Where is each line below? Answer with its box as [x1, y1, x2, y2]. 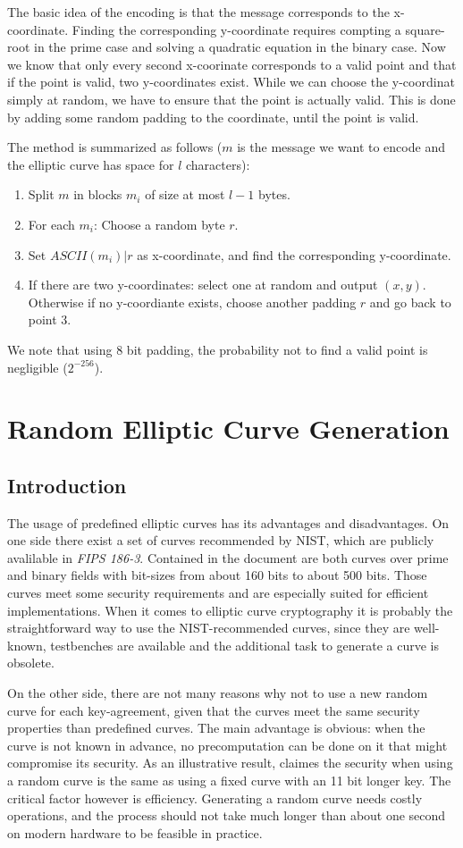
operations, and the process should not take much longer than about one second [7, 806, 446, 825]
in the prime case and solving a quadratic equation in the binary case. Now [33, 38, 446, 56]
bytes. [257, 185, 290, 204]
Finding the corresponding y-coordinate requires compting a [72, 20, 401, 38]
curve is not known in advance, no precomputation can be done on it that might [7, 735, 448, 754]
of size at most [145, 185, 225, 204]
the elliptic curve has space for [7, 155, 174, 173]
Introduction [7, 471, 127, 499]
